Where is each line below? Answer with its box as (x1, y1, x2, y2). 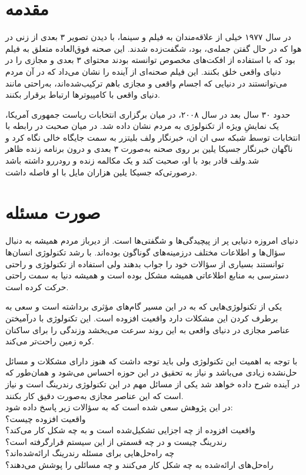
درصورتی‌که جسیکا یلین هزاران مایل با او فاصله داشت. (5, 165, 198, 178)
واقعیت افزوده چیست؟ (5, 412, 86, 424)
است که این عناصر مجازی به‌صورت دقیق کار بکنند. (5, 389, 184, 401)
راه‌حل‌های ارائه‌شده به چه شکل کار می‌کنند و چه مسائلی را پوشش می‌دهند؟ (5, 459, 274, 471)
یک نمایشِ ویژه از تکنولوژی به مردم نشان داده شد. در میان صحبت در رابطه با (5, 119, 280, 132)
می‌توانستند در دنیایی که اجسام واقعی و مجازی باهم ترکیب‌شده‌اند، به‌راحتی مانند (5, 77, 288, 89)
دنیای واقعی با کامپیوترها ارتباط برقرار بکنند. (5, 88, 160, 101)
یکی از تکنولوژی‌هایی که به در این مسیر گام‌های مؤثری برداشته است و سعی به (5, 300, 282, 313)
